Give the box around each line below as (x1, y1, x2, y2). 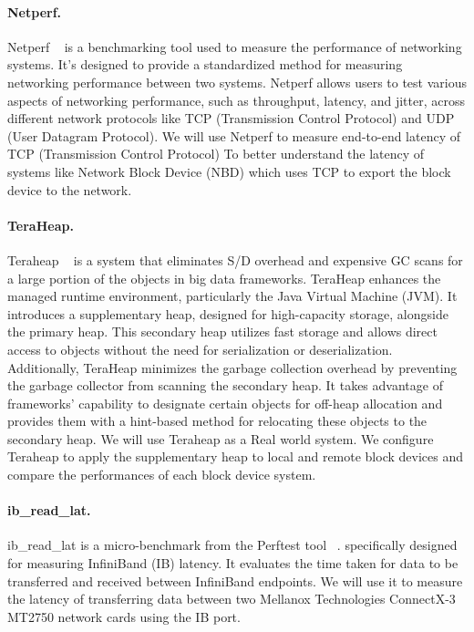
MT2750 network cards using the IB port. (7, 606, 241, 626)
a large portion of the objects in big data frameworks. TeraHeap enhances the (7, 268, 441, 287)
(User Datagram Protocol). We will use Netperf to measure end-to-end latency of (7, 126, 461, 145)
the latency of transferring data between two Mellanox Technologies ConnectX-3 (7, 589, 456, 608)
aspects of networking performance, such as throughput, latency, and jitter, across (7, 90, 465, 109)
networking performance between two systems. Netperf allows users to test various (7, 72, 467, 91)
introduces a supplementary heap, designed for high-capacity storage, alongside (7, 304, 448, 323)
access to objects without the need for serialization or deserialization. (7, 339, 393, 358)
